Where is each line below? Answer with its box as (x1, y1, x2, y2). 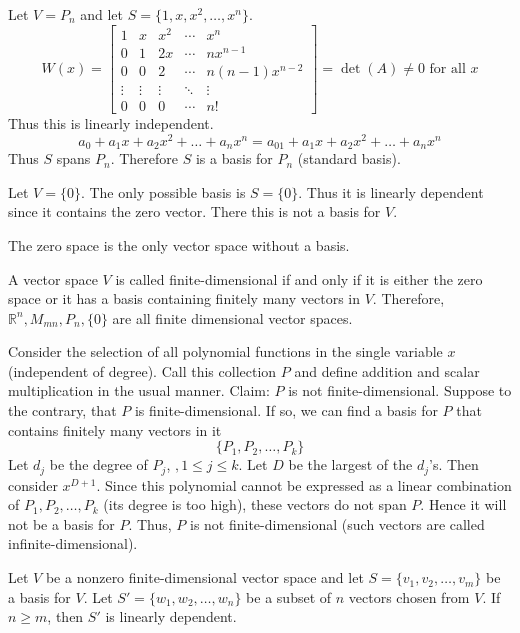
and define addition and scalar (294, 360, 480, 381)
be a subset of (246, 586, 332, 607)
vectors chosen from (348, 586, 470, 607)
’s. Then (429, 454, 479, 475)
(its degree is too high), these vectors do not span (103, 494, 407, 515)
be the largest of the (288, 454, 413, 475)
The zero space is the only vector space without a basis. (8, 234, 350, 255)
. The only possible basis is (80, 181, 246, 202)
